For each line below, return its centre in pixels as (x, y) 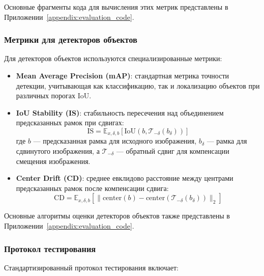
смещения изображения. (53, 161)
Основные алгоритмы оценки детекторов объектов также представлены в (117, 216)
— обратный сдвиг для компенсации (173, 151)
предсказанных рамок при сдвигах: (70, 122)
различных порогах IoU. (54, 95)
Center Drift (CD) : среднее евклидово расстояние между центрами (125, 178)
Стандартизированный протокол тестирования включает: (91, 267)
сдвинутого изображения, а (58, 151)
